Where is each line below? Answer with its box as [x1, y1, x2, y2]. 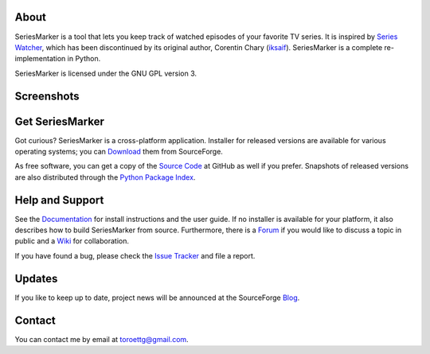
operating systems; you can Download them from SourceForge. [14, 147, 223, 156]
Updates [14, 271, 58, 286]
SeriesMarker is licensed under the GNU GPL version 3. [14, 68, 197, 78]
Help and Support [14, 193, 104, 207]
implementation [14, 54, 66, 64]
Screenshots [14, 89, 80, 103]
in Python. [67, 54, 101, 64]
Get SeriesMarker [14, 115, 105, 128]
